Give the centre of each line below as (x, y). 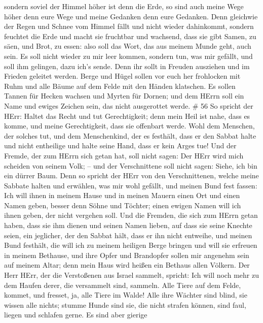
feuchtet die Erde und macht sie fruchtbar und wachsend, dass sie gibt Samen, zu (130, 36)
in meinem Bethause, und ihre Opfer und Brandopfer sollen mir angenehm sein (127, 255)
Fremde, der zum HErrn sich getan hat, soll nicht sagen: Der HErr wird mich (124, 155)
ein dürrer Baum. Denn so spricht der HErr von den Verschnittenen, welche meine (131, 175)
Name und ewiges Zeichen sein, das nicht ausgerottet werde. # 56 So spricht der (129, 105)
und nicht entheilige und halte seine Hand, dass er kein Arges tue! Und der (120, 146)
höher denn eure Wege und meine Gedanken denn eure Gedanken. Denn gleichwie (131, 16)
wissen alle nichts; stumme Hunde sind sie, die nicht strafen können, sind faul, (125, 304)
